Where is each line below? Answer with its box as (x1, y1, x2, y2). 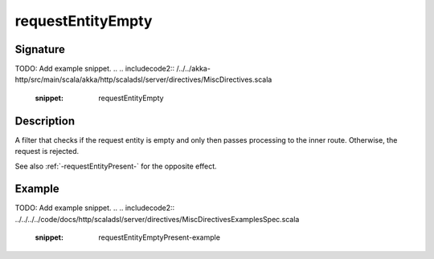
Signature (14, 42, 66, 56)
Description (14, 114, 76, 127)
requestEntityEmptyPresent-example (98, 233, 221, 242)
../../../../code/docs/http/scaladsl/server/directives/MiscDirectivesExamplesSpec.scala (14, 214, 300, 224)
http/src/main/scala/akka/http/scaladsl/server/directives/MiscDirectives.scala (14, 75, 272, 84)
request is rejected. (14, 147, 80, 156)
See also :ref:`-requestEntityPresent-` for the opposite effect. (14, 161, 217, 171)
